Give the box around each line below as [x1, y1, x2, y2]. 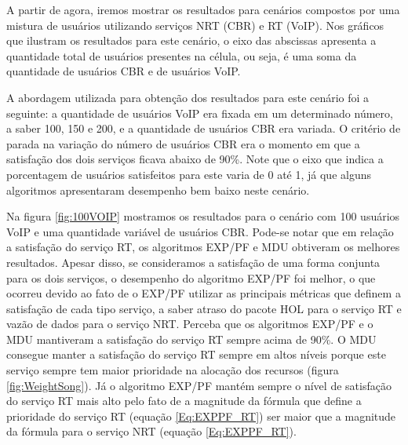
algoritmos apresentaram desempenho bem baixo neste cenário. [6, 181, 310, 198]
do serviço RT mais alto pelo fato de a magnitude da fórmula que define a [6, 392, 362, 409]
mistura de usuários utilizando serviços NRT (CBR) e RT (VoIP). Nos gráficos [6, 16, 384, 33]
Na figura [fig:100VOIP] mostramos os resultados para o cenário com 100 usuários [6, 208, 400, 224]
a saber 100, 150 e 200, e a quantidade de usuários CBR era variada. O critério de [6, 120, 401, 137]
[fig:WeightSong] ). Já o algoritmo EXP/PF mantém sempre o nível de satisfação [6, 377, 392, 393]
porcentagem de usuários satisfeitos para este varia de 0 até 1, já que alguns [6, 166, 371, 182]
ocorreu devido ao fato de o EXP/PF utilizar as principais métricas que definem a [6, 285, 401, 301]
